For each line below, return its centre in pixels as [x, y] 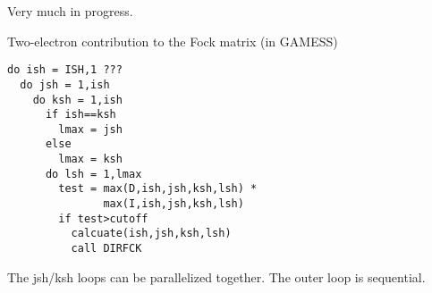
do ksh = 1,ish [77, 100]
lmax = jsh [90, 129]
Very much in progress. [70, 11]
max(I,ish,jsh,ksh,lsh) [174, 204]
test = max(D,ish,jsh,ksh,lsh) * [158, 189]
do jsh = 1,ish [65, 84]
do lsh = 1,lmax [93, 174]
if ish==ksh [80, 115]
